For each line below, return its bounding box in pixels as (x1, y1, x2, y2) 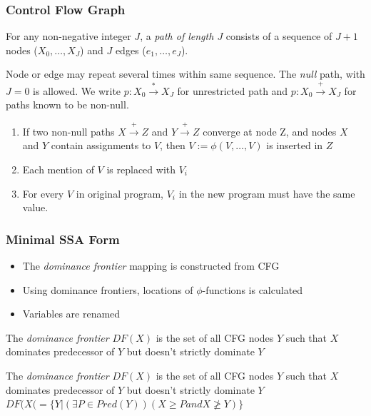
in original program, (76, 186, 164, 201)
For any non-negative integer (6, 29, 131, 44)
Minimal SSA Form (6, 230, 120, 248)
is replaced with (106, 161, 176, 176)
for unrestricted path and (177, 83, 288, 98)
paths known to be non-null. (6, 97, 129, 112)
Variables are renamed (22, 306, 121, 321)
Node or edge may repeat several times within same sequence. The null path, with (6, 66, 365, 81)
